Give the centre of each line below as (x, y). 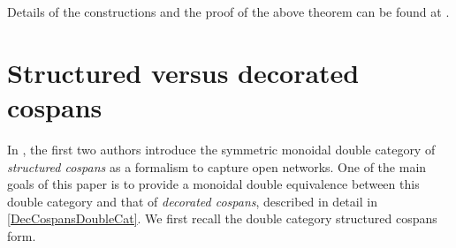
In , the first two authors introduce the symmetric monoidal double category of (221, 149)
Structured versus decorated (183, 72)
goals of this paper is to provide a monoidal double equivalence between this (213, 184)
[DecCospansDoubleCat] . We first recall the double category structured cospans (222, 218)
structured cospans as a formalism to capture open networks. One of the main (217, 166)
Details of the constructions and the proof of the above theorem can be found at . (228, 11)
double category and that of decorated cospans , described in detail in (192, 201)
